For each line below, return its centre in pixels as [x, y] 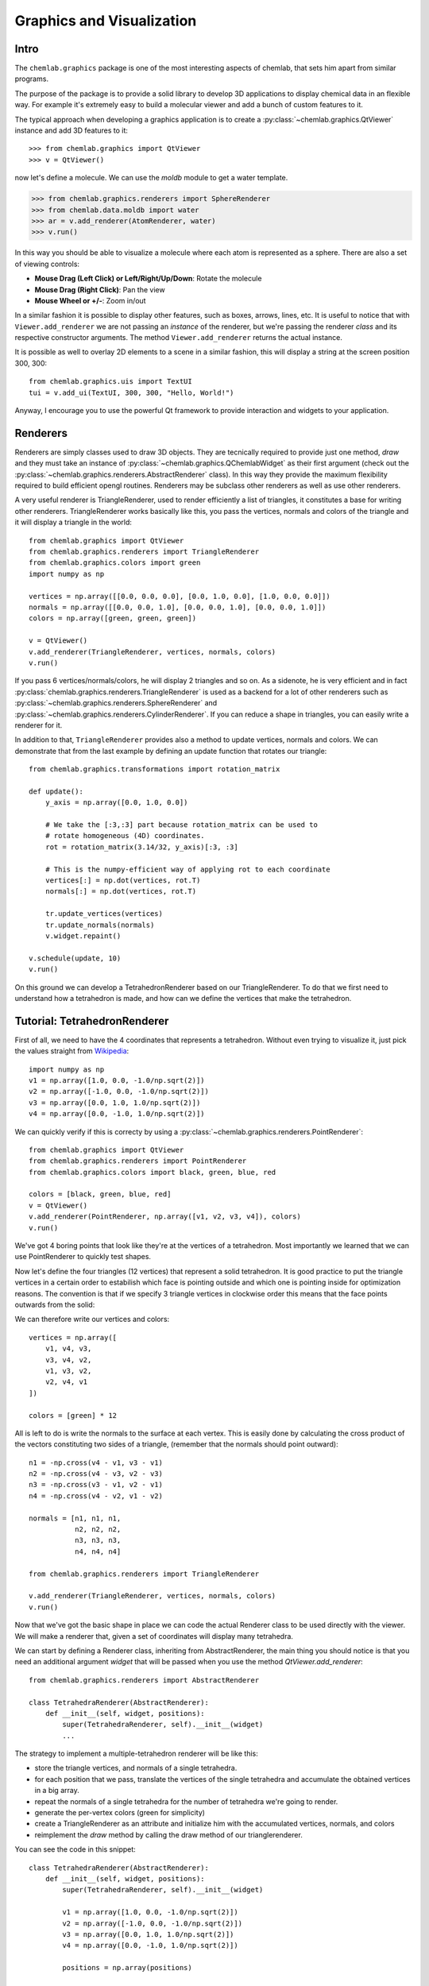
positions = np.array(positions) [127, 1968]
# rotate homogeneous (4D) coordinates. [125, 836]
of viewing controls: [47, 264]
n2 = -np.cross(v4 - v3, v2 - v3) [96, 1474]
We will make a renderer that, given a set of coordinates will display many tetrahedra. [154, 1636]
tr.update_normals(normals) [100, 925]
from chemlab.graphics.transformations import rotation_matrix [155, 769]
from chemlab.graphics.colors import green [115, 563]
